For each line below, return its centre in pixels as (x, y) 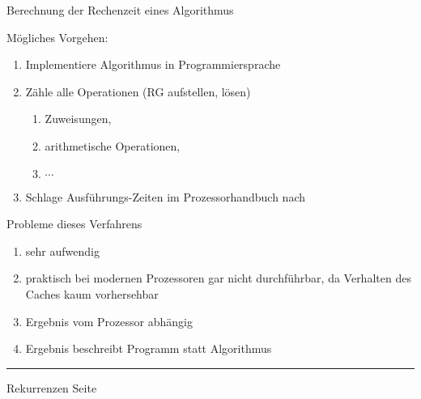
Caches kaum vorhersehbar (92, 293)
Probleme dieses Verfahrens (74, 224)
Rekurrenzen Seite (52, 387)
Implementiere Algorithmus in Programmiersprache (153, 64)
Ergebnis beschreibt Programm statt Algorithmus (149, 348)
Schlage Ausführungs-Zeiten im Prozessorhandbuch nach (165, 196)
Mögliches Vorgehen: (57, 37)
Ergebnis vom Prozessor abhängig (109, 321)
